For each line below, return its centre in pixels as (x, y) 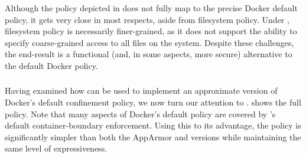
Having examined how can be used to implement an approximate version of (141, 90)
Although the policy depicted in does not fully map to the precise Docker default (151, 8)
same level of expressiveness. (56, 148)
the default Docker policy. (51, 65)
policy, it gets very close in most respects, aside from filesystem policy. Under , (147, 19)
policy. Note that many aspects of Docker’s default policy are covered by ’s (140, 113)
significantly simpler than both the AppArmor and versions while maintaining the (153, 136)
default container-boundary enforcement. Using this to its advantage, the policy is (153, 125)
